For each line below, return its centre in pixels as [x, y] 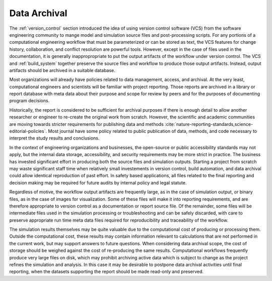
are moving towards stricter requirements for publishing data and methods [86, 124]
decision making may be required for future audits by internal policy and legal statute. [98, 183]
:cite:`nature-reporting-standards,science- [209, 124]
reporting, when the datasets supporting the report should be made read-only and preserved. [107, 271]
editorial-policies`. [28, 131]
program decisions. [29, 101]
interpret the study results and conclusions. [54, 138]
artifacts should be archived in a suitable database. [62, 70]
